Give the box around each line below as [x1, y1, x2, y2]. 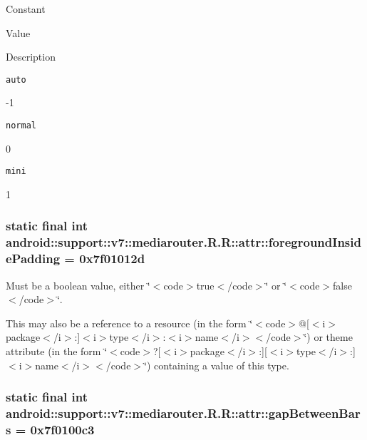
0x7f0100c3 [30, 420, 95, 438]
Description [6, 49, 56, 64]
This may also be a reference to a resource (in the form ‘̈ [6, 315, 253, 330]
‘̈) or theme [304, 329, 353, 344]
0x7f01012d [79, 250, 145, 267]
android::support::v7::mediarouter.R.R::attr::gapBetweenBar [6, 404, 361, 421]
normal [6, 121, 36, 131]
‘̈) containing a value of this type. [144, 357, 289, 372]
